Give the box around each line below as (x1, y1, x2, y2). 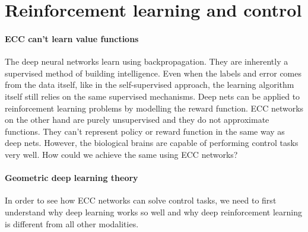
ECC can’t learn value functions (5, 32, 139, 45)
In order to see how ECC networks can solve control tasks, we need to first (5, 194, 277, 206)
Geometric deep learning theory (5, 171, 138, 184)
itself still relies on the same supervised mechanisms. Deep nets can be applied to (5, 90, 300, 102)
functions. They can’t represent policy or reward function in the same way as (5, 125, 285, 137)
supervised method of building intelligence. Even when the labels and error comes (5, 66, 302, 79)
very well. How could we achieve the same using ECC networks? (5, 148, 238, 160)
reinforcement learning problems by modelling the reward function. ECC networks (5, 101, 304, 114)
